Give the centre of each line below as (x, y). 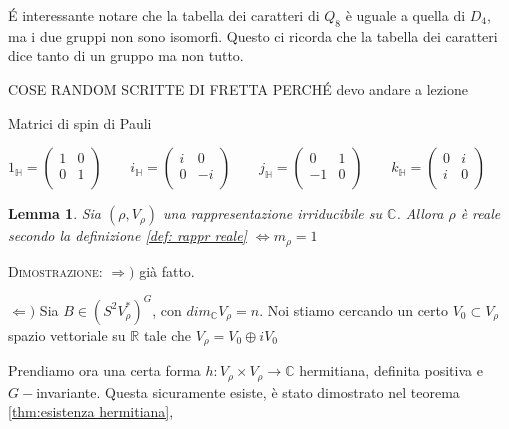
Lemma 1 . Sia (55, 213)
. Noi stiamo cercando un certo (353, 309)
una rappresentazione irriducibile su (273, 213)
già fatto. (167, 270)
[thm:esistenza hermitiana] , (91, 411)
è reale (480, 213)
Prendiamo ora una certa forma (104, 370)
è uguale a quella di (405, 15)
